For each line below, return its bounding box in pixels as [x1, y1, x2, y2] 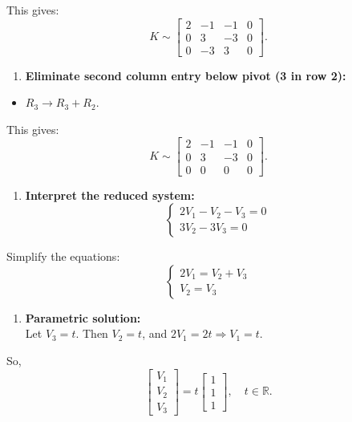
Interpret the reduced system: [25, 186, 195, 203]
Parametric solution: [25, 309, 141, 326]
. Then [75, 325, 108, 342]
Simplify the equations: [6, 248, 120, 265]
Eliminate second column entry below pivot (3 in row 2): [25, 67, 346, 83]
